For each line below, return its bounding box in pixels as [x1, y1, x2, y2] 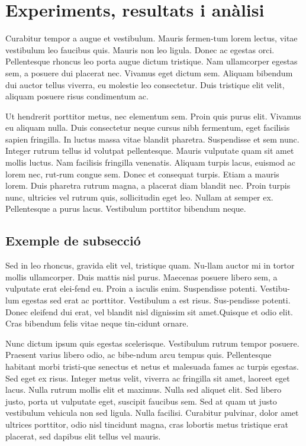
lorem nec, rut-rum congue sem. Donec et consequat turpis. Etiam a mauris [5, 167, 279, 180]
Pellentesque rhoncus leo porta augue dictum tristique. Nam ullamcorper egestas [5, 55, 298, 67]
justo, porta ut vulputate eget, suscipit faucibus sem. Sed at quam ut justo [5, 395, 277, 407]
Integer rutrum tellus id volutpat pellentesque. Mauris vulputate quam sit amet [5, 144, 294, 157]
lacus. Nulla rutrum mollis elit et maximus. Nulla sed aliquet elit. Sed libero [5, 383, 282, 396]
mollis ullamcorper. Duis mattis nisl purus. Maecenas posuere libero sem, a [5, 270, 278, 283]
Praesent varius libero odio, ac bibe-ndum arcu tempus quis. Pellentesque [5, 348, 272, 361]
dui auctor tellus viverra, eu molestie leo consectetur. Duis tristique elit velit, [5, 78, 285, 91]
